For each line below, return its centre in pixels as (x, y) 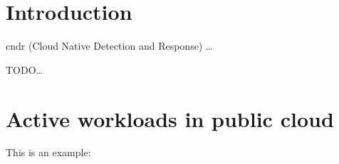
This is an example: (48, 152)
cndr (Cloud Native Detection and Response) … (109, 46)
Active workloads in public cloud (170, 118)
